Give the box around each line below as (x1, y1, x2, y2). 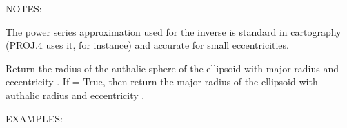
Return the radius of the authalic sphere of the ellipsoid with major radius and (6, 61, 339, 75)
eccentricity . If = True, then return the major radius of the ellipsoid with (6, 74, 318, 89)
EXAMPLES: (6, 111, 63, 125)
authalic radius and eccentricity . (6, 87, 145, 102)
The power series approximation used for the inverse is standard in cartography (6, 24, 341, 39)
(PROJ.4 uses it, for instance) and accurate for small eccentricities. (6, 38, 289, 52)
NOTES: (6, 1, 42, 15)
